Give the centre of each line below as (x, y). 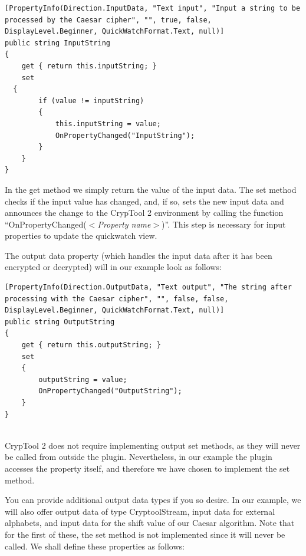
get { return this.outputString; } (91, 345)
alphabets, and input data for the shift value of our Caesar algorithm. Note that (150, 523)
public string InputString (57, 43)
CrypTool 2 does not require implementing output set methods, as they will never (153, 445)
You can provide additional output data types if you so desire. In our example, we (153, 500)
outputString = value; (83, 379)
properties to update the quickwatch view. (81, 236)
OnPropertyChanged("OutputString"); (110, 391)
